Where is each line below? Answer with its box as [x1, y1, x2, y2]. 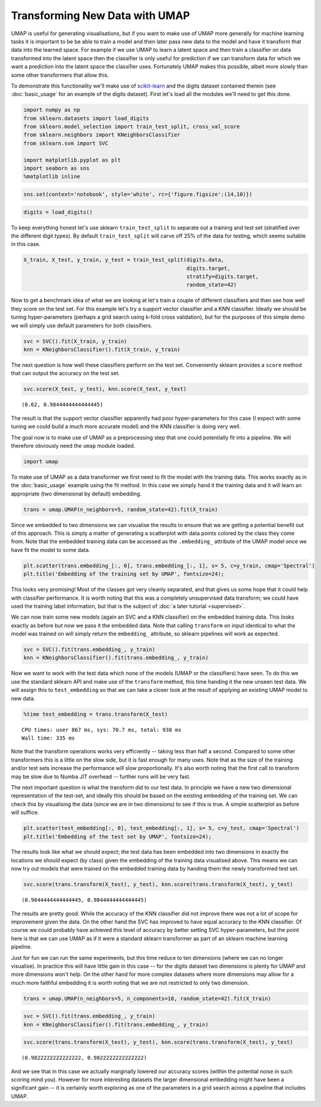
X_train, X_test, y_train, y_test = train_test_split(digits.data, [23, 257, 225, 263]
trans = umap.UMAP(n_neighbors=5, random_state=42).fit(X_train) [23, 506, 218, 513]
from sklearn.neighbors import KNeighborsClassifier [23, 132, 181, 138]
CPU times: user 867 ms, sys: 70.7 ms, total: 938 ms [21, 726, 181, 733]
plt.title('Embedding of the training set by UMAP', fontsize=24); [23, 570, 225, 578]
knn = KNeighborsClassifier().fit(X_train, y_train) [23, 346, 181, 353]
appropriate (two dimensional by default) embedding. [11, 490, 142, 497]
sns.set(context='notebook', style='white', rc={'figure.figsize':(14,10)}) [23, 191, 253, 198]
